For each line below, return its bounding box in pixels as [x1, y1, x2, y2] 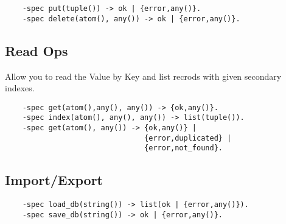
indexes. [5, 82, 35, 94]
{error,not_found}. [144, 144, 223, 153]
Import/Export [5, 170, 103, 189]
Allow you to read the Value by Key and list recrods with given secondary [5, 69, 282, 82]
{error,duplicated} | [144, 133, 232, 142]
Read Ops [5, 41, 68, 60]
